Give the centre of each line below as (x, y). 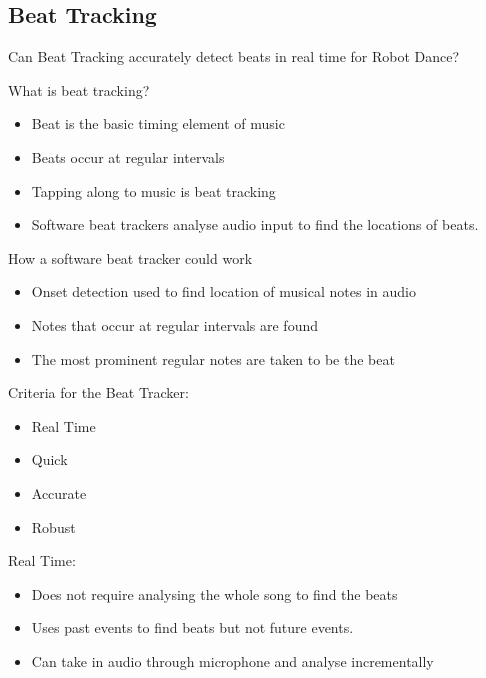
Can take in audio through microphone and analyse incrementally (232, 660)
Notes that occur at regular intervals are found (174, 324)
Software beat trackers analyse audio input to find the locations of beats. (255, 224)
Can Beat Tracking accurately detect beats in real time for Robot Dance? (234, 56)
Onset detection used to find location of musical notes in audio (223, 291)
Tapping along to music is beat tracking (153, 190)
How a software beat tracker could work (130, 257)
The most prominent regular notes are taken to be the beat (213, 358)
